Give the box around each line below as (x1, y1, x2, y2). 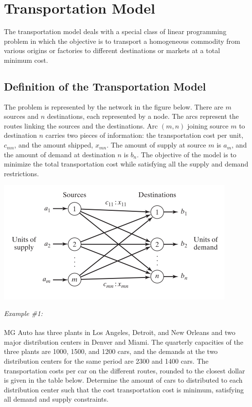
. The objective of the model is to (137, 149, 236, 159)
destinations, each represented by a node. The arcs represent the (47, 111, 239, 121)
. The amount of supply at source (107, 140, 206, 150)
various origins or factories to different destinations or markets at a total (4, 45, 220, 55)
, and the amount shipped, (14, 140, 93, 150)
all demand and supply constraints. (4, 394, 108, 404)
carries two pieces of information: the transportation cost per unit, (45, 130, 244, 140)
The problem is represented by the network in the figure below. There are (4, 101, 223, 111)
